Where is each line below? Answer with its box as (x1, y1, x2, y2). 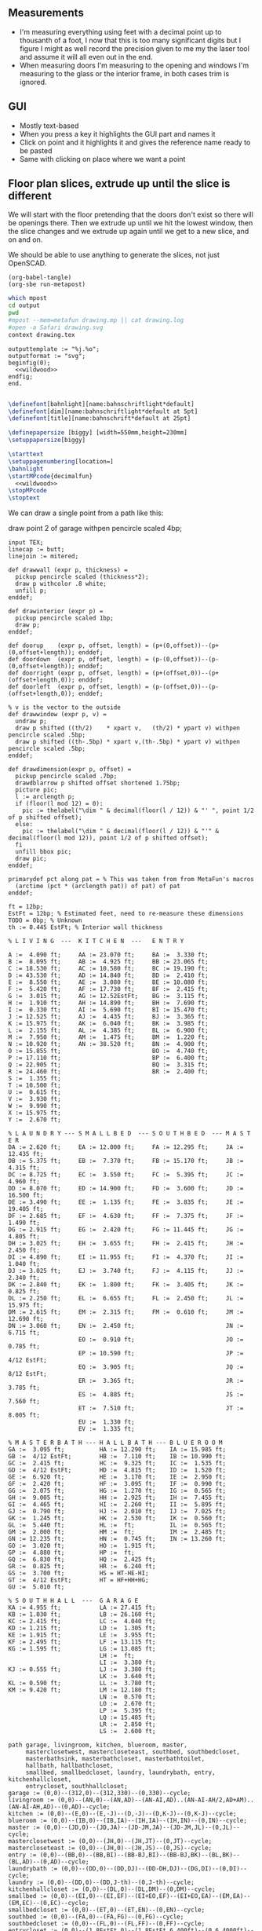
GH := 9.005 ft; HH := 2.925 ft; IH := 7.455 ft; (8, 1494, 226, 1502)
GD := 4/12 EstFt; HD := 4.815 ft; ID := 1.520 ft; (8, 1466, 226, 1475)
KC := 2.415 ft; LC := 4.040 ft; (8, 1618, 156, 1626)
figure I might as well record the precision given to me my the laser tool (19, 43, 249, 53)
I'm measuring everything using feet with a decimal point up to (19, 27, 222, 36)
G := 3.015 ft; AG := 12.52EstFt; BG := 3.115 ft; (8, 993, 209, 1000)
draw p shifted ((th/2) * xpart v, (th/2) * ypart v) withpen (15, 724, 241, 733)
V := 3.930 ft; (8, 1095, 61, 1103)
